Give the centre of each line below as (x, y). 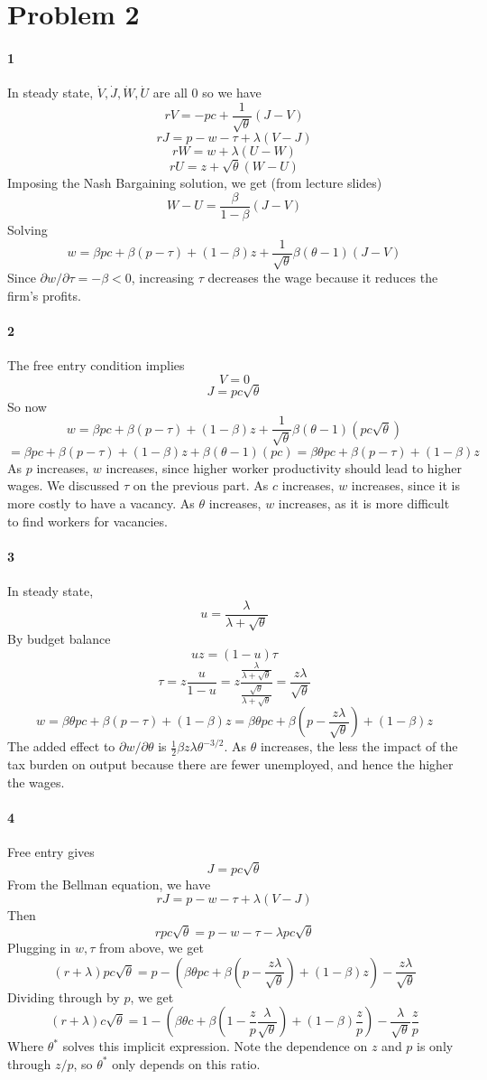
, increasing (163, 278)
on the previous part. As (201, 485)
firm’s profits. (44, 295)
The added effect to (61, 746)
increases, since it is (405, 485)
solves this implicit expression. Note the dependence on (215, 1046)
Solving (28, 230)
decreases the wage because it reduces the (323, 278)
